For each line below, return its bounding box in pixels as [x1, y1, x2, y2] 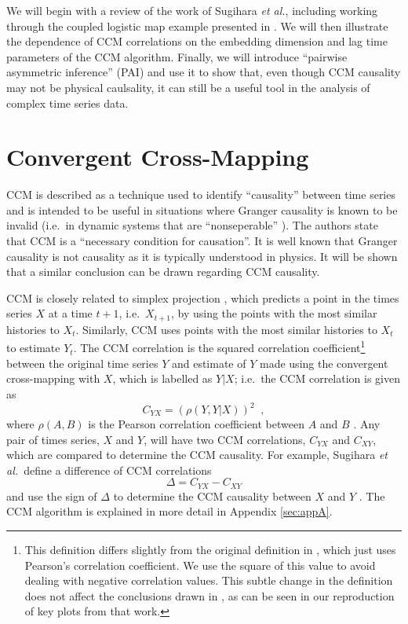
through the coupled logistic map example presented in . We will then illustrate [6, 17, 388, 34]
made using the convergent [260, 354, 388, 371]
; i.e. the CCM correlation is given [234, 370, 401, 387]
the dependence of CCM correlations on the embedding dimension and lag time [6, 33, 388, 50]
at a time [48, 305, 93, 321]
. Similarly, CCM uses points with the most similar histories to [75, 321, 377, 337]
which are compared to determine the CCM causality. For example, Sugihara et [6, 446, 388, 463]
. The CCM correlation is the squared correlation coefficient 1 [73, 337, 366, 356]
